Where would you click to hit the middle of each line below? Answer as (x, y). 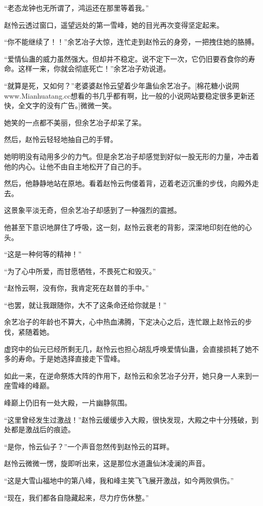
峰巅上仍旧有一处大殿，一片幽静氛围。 (68, 403)
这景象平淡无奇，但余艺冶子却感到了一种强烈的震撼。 (93, 210)
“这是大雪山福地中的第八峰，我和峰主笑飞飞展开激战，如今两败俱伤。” (119, 480)
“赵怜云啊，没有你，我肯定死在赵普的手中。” (77, 288)
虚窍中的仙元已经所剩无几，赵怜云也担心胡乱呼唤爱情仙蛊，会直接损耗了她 (128, 349)
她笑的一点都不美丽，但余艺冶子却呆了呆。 (75, 122)
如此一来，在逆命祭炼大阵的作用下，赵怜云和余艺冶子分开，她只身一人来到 (128, 375)
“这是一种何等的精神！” (43, 254)
